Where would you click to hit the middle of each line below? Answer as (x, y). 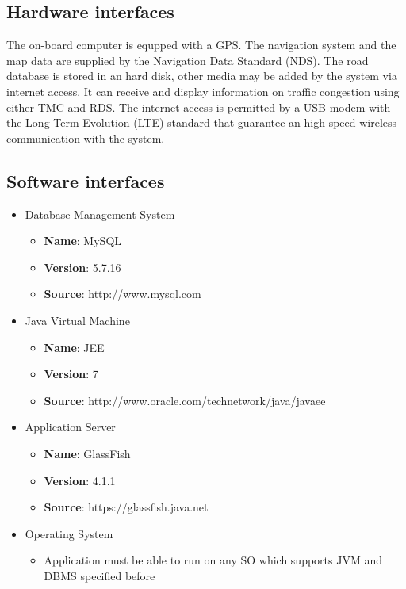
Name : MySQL (83, 241)
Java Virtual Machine (77, 320)
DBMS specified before (100, 575)
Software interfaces (86, 180)
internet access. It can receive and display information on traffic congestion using (203, 91)
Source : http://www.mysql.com (123, 294)
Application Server (70, 427)
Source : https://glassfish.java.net (126, 507)
